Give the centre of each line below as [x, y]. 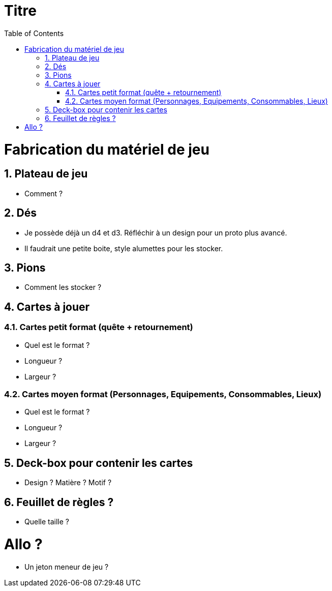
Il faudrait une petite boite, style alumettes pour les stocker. [124, 248]
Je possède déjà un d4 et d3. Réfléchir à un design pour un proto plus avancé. [156, 232]
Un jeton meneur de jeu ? [67, 567]
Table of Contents [34, 33]
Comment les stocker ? [63, 287]
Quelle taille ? [47, 522]
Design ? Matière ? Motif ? [68, 483]
